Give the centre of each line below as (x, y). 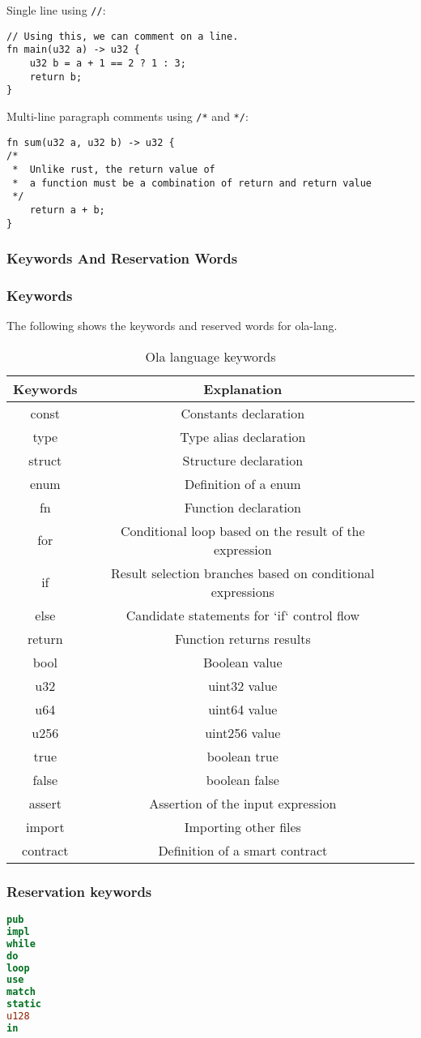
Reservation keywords (79, 891)
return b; (56, 77)
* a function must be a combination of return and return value (192, 183)
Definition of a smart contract (243, 850)
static (24, 1004)
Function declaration (242, 507)
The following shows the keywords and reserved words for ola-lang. (172, 326)
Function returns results (242, 638)
